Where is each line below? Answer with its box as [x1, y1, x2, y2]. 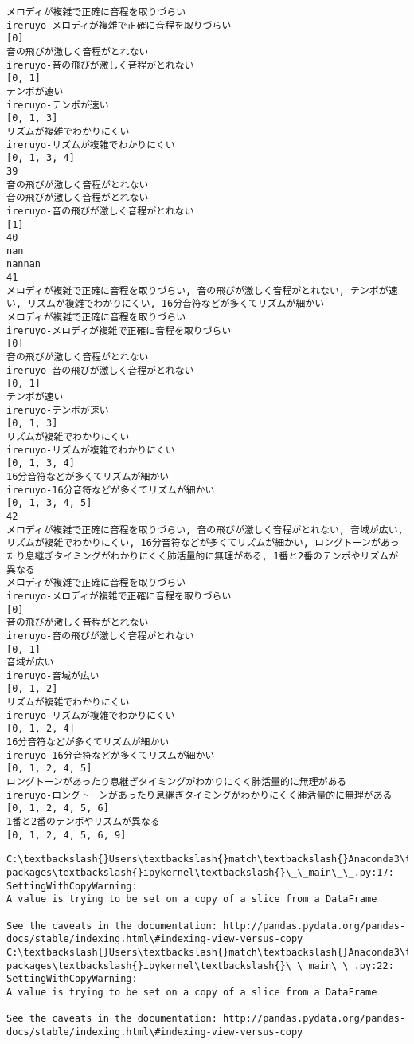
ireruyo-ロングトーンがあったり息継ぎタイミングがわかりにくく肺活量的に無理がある [6, 789, 393, 801]
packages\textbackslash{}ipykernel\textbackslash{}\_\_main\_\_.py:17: [6, 867, 394, 878]
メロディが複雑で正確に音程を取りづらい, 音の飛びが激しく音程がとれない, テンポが [6, 285, 389, 296]
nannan [6, 258, 41, 270]
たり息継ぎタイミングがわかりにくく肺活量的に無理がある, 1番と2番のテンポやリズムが [6, 550, 399, 562]
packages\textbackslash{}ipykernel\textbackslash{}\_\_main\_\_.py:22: [6, 960, 394, 971]
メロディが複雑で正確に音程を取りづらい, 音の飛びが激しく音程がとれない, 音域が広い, [6, 524, 404, 536]
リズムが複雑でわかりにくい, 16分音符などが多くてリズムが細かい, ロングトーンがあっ [6, 537, 400, 549]
